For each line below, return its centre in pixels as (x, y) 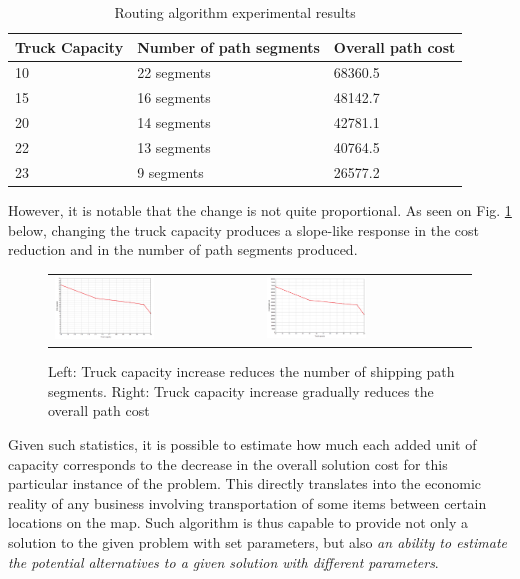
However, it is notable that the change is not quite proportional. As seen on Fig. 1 (260, 209)
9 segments (170, 171)
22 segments (174, 72)
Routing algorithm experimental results (235, 12)
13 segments (174, 146)
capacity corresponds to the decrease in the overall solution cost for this (228, 463)
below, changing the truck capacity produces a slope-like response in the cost (244, 229)
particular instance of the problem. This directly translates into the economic (245, 483)
